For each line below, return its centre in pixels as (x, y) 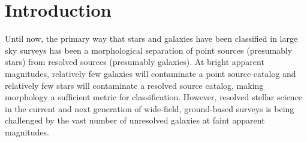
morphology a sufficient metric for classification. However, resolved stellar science (154, 97)
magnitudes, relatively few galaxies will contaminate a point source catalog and (151, 73)
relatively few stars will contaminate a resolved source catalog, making (134, 85)
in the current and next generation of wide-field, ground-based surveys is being (150, 108)
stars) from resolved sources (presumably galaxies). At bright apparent (135, 62)
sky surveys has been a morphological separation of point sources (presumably (149, 50)
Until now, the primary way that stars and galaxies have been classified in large (151, 38)
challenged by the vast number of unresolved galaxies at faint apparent (135, 120)
